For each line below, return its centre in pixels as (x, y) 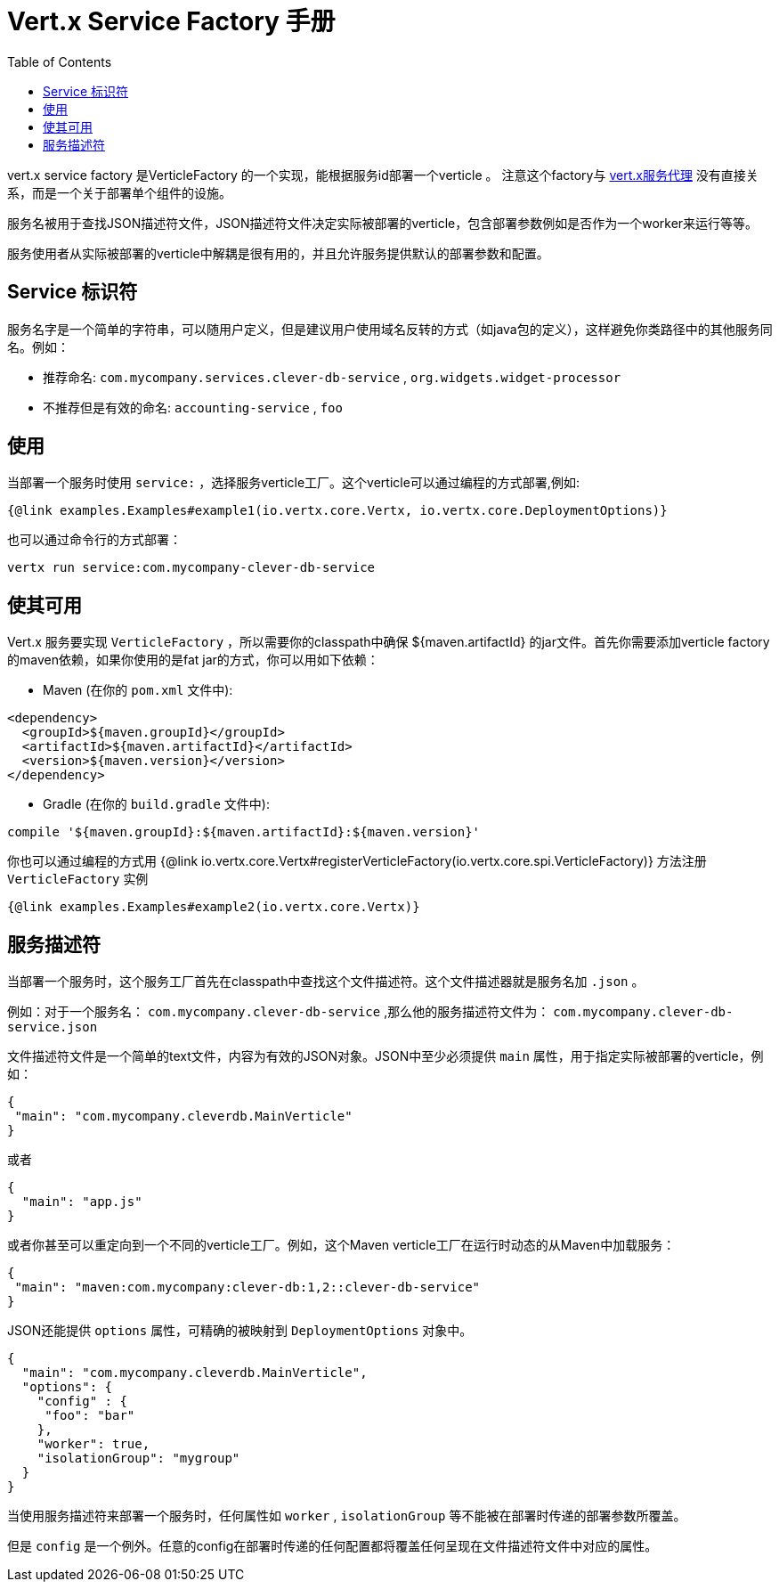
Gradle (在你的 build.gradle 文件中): (156, 804)
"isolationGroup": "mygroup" (138, 1459)
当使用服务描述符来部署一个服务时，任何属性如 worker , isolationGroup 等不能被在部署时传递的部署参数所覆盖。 (347, 1516)
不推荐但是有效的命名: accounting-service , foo (193, 407)
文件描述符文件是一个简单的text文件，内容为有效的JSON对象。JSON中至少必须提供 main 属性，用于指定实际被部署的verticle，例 (385, 1056)
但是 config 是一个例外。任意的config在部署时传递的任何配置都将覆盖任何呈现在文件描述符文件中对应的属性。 (333, 1546)
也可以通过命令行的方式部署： (94, 540)
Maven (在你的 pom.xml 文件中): (138, 690)
